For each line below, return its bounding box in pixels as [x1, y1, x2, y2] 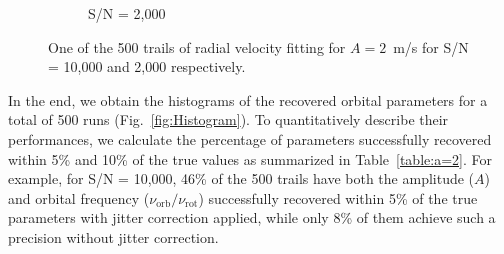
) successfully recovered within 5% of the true [198, 187, 478, 208]
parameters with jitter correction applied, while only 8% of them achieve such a [8, 207, 496, 228]
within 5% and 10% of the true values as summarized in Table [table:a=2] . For [8, 148, 492, 169]
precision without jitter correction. [8, 226, 219, 247]
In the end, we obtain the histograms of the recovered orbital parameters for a [8, 89, 488, 110]
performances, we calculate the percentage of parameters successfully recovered [8, 128, 492, 149]
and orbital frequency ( [8, 187, 150, 208]
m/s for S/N [393, 36, 469, 57]
